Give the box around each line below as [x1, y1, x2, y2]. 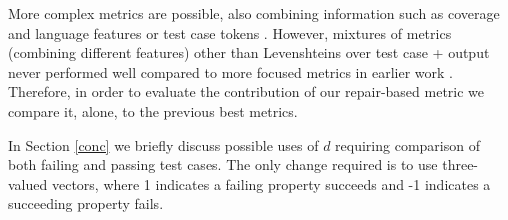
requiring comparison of [335, 134, 480, 155]
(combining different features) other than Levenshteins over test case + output [8, 42, 490, 63]
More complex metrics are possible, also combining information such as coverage [8, 3, 500, 23]
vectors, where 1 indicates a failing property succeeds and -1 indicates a [51, 173, 491, 194]
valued [8, 173, 48, 194]
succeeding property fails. [8, 193, 164, 214]
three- [442, 154, 479, 175]
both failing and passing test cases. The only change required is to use [8, 154, 438, 175]
